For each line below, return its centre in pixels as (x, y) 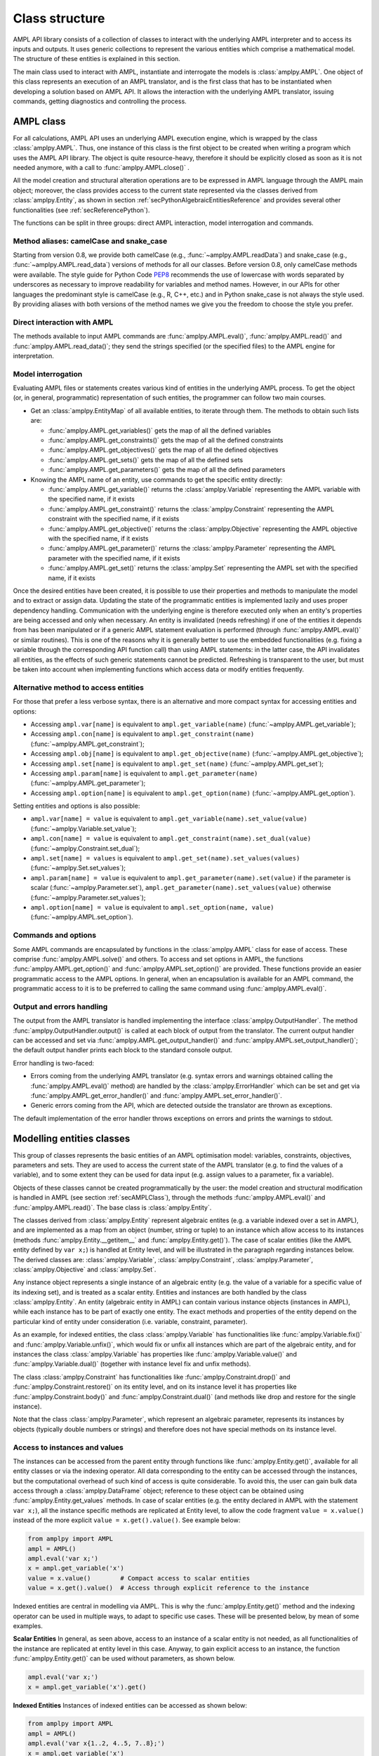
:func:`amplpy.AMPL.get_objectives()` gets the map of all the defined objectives (163, 450)
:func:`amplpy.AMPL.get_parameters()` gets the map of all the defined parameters (167, 470)
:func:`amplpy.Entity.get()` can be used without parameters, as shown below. (124, 1658)
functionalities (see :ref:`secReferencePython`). (81, 210)
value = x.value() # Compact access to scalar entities (139, 1578)
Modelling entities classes (72, 1138)
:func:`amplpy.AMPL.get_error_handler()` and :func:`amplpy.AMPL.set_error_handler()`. (156, 1095)
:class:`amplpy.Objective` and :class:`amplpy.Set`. (85, 1269)
